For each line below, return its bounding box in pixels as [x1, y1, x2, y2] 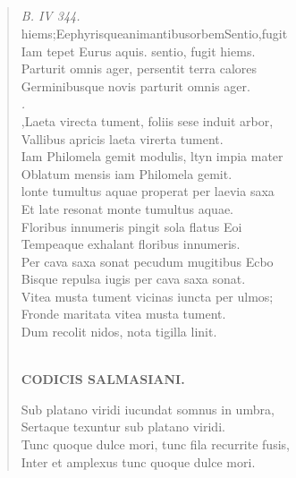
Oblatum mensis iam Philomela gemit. [21, 164, 233, 183]
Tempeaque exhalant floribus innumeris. [21, 235, 241, 253]
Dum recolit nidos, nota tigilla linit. [21, 322, 217, 341]
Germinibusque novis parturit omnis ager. [21, 76, 250, 95]
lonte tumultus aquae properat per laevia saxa [21, 182, 275, 201]
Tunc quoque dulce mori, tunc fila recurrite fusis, [21, 435, 290, 454]
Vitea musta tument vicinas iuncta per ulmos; [21, 286, 274, 305]
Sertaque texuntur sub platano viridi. [21, 417, 225, 436]
